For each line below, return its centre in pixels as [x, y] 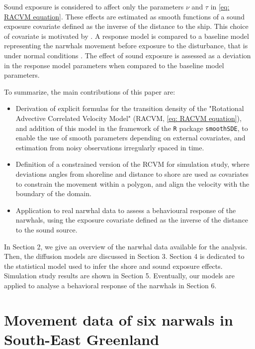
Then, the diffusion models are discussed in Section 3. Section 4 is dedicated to [124, 256]
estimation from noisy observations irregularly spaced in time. [110, 147]
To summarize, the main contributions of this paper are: [90, 91]
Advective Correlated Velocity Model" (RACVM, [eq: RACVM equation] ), [128, 118]
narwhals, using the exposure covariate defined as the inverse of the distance [132, 220]
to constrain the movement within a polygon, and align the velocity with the [132, 183]
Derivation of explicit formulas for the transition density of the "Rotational [130, 108]
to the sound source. [46, 229]
